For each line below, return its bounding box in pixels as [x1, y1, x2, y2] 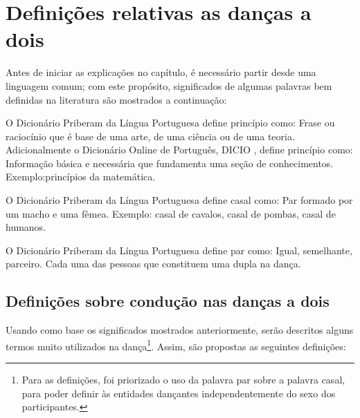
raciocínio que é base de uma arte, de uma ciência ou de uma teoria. [6, 129, 295, 143]
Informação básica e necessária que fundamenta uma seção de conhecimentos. [6, 155, 334, 170]
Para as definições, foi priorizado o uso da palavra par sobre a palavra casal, [21, 372, 345, 387]
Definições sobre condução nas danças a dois [6, 290, 330, 312]
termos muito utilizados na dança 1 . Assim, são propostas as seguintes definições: [6, 336, 346, 353]
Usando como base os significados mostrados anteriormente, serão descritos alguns [6, 323, 354, 337]
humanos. [6, 220, 46, 234]
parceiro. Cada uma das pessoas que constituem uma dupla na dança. [6, 256, 301, 271]
